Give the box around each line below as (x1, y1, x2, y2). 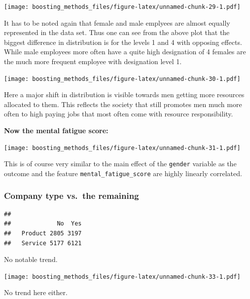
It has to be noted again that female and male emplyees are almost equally (4, 17, 230, 28)
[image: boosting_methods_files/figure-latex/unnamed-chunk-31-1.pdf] (4, 144, 241, 151)
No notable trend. (4, 254, 58, 264)
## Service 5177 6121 (4, 239, 82, 247)
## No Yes (4, 220, 82, 227)
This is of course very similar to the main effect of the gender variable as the (4, 158, 237, 169)
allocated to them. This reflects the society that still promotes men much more (4, 99, 242, 109)
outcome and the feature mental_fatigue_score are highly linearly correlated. (4, 168, 242, 178)
